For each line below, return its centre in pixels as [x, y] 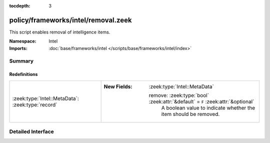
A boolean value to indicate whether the [208, 107]
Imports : [18, 48]
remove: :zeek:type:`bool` [179, 95]
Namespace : [23, 41]
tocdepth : [20, 6]
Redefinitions [23, 74]
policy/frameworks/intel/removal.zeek [70, 20]
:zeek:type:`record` [35, 104]
